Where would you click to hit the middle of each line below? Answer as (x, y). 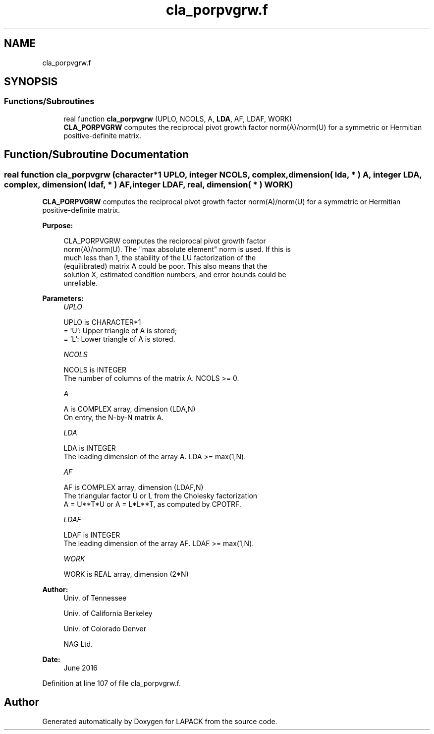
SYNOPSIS (31, 82)
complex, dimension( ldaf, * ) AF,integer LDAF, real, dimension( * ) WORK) (149, 184)
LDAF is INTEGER (92, 535)
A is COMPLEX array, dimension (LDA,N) (130, 409)
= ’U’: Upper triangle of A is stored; (120, 331)
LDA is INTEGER (90, 448)
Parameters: (63, 299)
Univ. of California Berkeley (108, 613)
